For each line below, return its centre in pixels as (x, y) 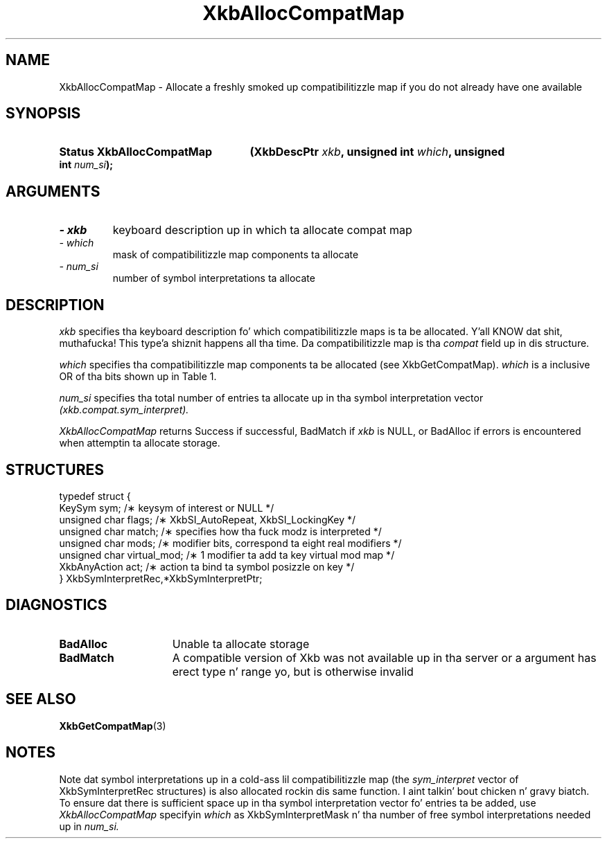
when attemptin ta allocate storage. (140, 443)
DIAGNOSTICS (56, 605)
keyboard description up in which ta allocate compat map (262, 230)
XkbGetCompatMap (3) (113, 726)
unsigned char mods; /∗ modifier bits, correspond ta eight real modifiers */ (230, 543)
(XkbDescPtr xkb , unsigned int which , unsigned (377, 152)
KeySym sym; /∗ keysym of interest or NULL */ (167, 508)
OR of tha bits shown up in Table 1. (138, 377)
